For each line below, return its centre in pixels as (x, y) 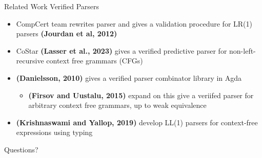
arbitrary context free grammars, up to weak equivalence (117, 105)
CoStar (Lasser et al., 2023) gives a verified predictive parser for (122, 50)
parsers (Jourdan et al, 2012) (67, 33)
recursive (30, 61)
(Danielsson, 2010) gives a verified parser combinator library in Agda (129, 77)
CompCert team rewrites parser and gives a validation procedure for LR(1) (134, 23)
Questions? (21, 149)
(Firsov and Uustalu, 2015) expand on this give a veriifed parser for (141, 95)
